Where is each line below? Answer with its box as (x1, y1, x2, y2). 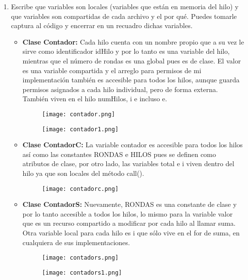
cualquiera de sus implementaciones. (22, 237, 130, 247)
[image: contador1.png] (42, 125, 119, 133)
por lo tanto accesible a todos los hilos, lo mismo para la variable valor (22, 208, 233, 218)
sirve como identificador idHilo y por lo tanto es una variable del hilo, (22, 46, 230, 56)
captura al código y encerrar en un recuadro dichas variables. (11, 20, 193, 31)
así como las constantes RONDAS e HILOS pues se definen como (22, 149, 216, 159)
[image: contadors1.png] (42, 269, 122, 276)
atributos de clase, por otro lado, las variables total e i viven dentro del (22, 158, 234, 169)
